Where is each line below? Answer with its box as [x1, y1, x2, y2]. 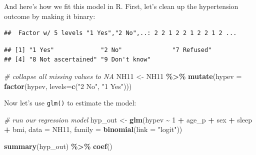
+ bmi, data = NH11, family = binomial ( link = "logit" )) [4, 124, 182, 134]
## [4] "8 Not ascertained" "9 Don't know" [4, 56, 151, 63]
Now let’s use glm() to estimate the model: [4, 97, 136, 108]
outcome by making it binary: [4, 10, 95, 21]
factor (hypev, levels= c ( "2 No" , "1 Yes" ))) [4, 80, 132, 91]
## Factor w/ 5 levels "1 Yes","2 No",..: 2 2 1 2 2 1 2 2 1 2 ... [4, 29, 237, 37]
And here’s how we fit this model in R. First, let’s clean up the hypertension [4, 1, 238, 11]
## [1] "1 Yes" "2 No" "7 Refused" [4, 46, 212, 53]
